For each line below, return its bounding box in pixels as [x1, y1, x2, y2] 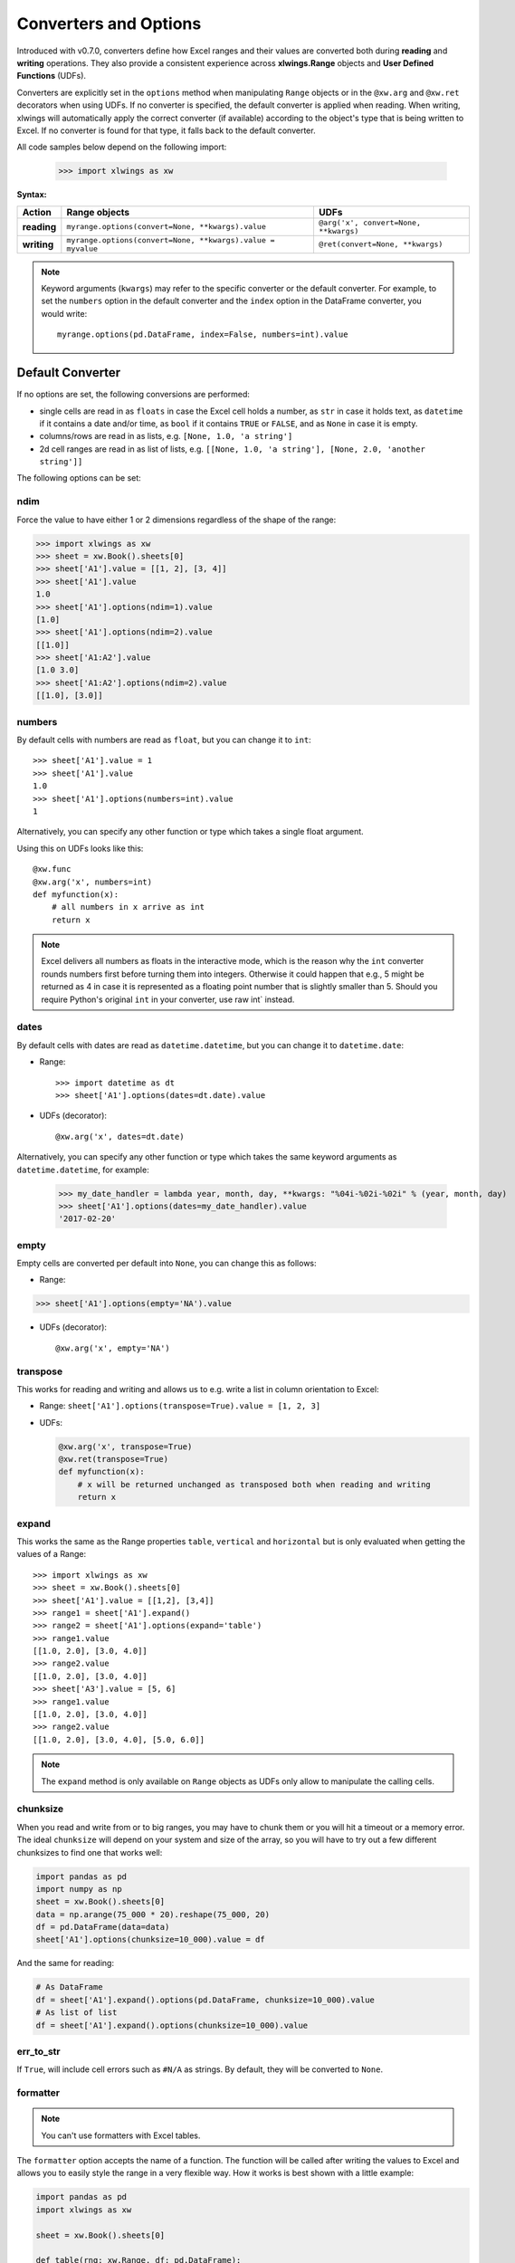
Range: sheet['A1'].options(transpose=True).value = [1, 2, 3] [39, 1400, 321, 1411]
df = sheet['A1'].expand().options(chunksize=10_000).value [35, 2020, 309, 2030]
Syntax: [16, 189, 47, 200]
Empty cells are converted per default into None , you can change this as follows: [16, 1258, 317, 1269]
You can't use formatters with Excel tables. [41, 2130, 201, 2141]
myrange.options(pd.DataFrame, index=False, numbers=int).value [57, 329, 348, 339]
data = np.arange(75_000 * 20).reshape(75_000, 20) [35, 1909, 271, 1919]
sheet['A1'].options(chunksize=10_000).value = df [35, 1934, 266, 1945]
